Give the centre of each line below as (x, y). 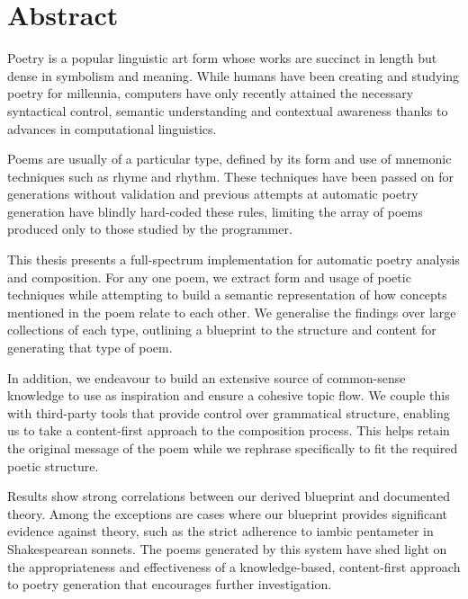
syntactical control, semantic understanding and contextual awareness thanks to (228, 110)
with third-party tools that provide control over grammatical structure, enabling (229, 412)
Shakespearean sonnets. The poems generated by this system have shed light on (227, 548)
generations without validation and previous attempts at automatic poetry (213, 194)
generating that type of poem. (90, 348)
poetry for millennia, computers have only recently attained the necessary (211, 93)
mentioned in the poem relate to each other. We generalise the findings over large (232, 312)
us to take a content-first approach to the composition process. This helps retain (229, 430)
